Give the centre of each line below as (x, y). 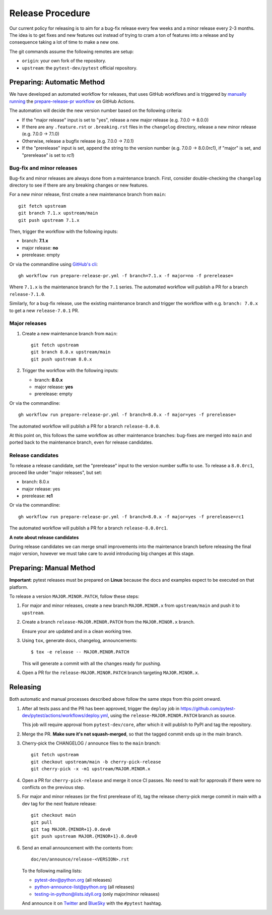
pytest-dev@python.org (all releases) (73, 880)
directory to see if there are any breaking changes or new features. (79, 185)
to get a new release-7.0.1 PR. (44, 311)
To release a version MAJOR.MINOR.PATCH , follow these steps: (74, 596)
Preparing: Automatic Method (57, 82)
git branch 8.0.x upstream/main (71, 352)
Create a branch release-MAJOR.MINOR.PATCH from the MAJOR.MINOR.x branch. (108, 622)
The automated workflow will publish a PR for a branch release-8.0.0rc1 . (89, 528)
